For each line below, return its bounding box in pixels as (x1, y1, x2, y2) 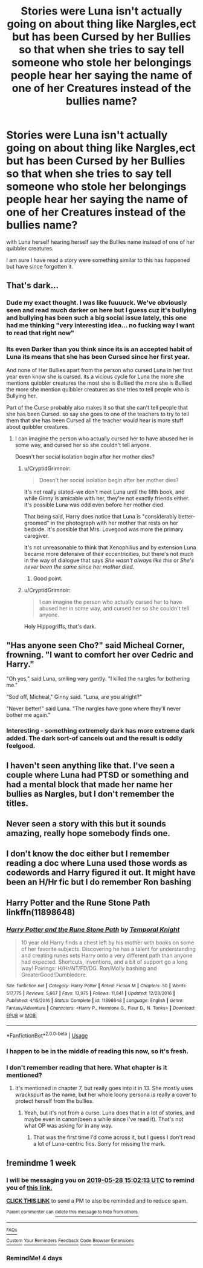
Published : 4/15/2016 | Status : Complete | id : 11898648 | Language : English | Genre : (6, 998, 184, 1004)
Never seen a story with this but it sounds (6, 819, 166, 829)
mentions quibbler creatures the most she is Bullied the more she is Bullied (6, 379, 192, 387)
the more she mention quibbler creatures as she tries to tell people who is (6, 385, 190, 393)
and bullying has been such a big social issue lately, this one (6, 313, 187, 322)
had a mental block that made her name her (6, 779, 173, 789)
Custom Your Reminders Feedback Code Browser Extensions (6, 1238, 134, 1244)
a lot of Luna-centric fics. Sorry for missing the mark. (33, 1140, 166, 1148)
